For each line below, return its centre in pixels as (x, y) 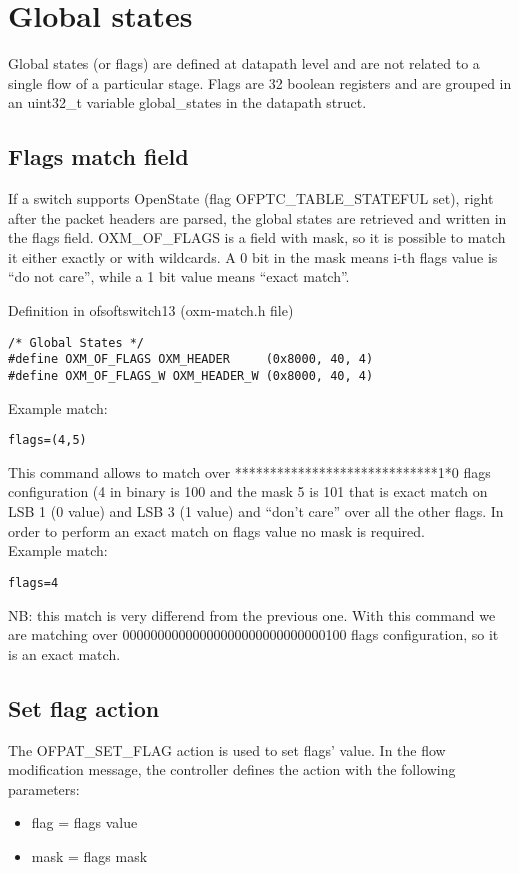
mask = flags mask (89, 855)
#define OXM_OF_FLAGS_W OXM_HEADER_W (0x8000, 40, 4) (191, 375)
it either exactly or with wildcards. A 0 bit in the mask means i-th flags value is (253, 256)
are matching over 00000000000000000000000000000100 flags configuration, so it (253, 634)
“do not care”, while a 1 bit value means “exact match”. (179, 276)
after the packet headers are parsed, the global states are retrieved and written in (257, 217)
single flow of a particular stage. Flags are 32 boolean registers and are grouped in (260, 82)
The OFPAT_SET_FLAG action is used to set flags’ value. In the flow (227, 749)
